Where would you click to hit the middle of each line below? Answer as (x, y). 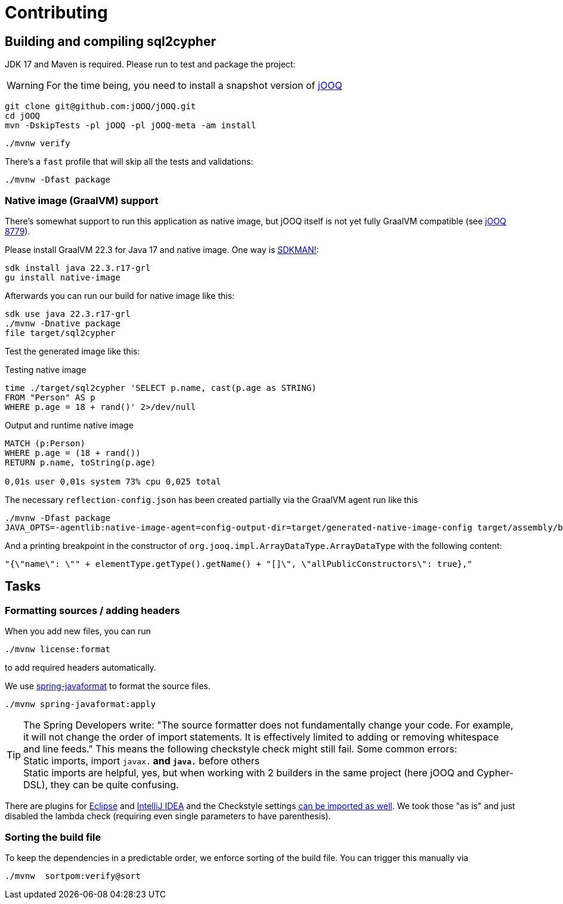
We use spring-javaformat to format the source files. (108, 686)
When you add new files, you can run (78, 631)
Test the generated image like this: (72, 351)
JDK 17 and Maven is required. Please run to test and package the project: (150, 64)
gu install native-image (63, 277)
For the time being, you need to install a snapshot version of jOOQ (194, 86)
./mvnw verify (38, 144)
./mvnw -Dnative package (63, 323)
